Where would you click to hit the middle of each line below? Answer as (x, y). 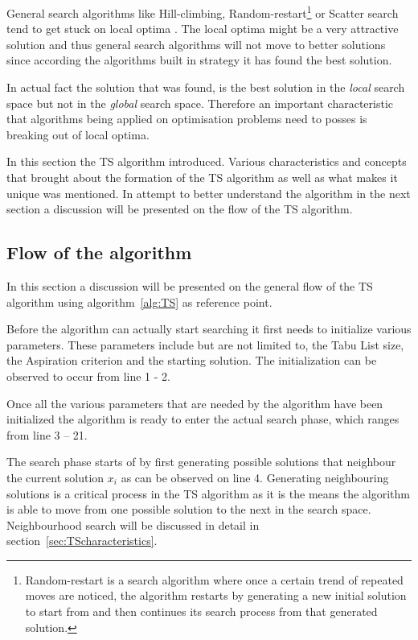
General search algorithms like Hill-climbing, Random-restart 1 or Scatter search (203, 12)
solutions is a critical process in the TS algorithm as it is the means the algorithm (209, 493)
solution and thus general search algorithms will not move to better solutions (196, 44)
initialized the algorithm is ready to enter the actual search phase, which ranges (203, 419)
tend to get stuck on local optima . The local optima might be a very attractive (203, 29)
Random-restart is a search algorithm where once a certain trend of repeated (214, 579)
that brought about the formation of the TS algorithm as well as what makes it (202, 177)
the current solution (55, 477)
